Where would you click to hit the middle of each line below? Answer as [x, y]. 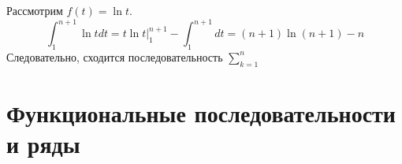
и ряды [43, 144]
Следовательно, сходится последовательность [115, 56]
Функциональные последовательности [201, 112]
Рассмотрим [35, 10]
